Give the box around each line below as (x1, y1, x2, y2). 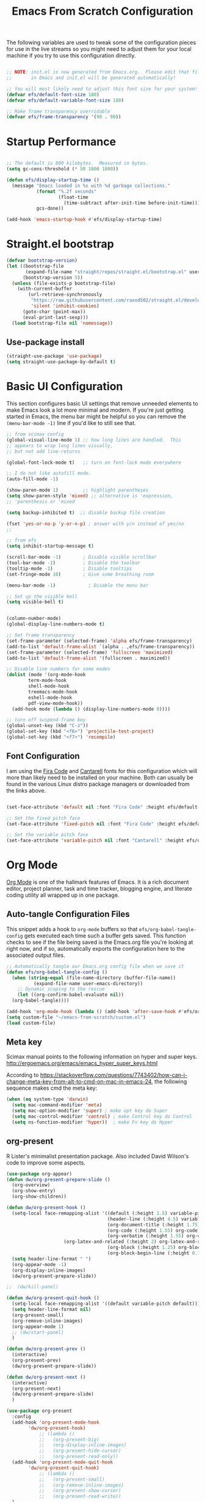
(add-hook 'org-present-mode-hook (12, 1419, 99, 1425)
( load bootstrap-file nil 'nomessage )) (12, 320, 113, 326)
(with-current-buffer (17, 286, 72, 292)
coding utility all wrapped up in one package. (6, 891, 120, 899)
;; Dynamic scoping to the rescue (17, 986, 105, 992)
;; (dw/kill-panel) (6, 1284, 59, 1290)
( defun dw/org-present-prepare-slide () (6, 1176, 111, 1183)
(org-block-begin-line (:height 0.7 (107, 1250, 201, 1256)
